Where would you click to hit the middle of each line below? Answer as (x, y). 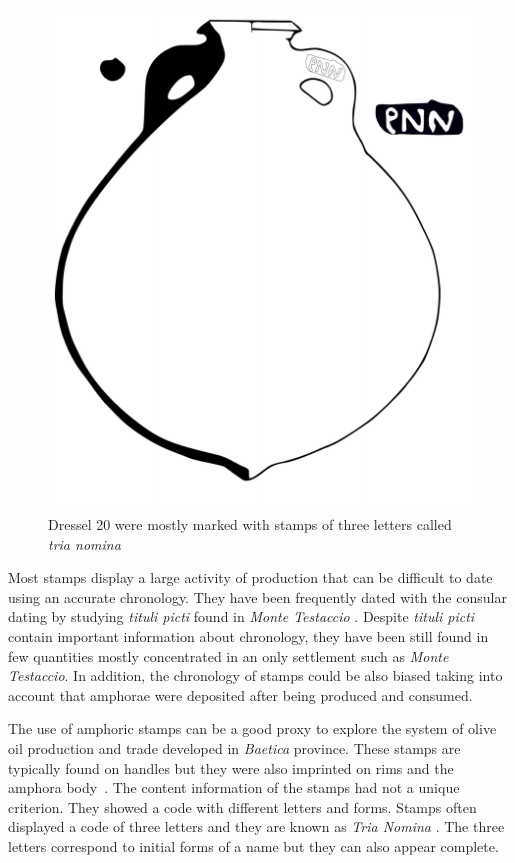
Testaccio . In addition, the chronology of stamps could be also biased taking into (255, 675)
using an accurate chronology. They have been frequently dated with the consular (257, 596)
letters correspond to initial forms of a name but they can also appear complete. (253, 846)
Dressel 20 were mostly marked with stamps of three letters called (250, 524)
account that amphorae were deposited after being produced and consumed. (240, 694)
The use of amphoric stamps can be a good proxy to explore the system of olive (252, 728)
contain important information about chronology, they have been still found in (248, 636)
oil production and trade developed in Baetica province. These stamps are (234, 748)
